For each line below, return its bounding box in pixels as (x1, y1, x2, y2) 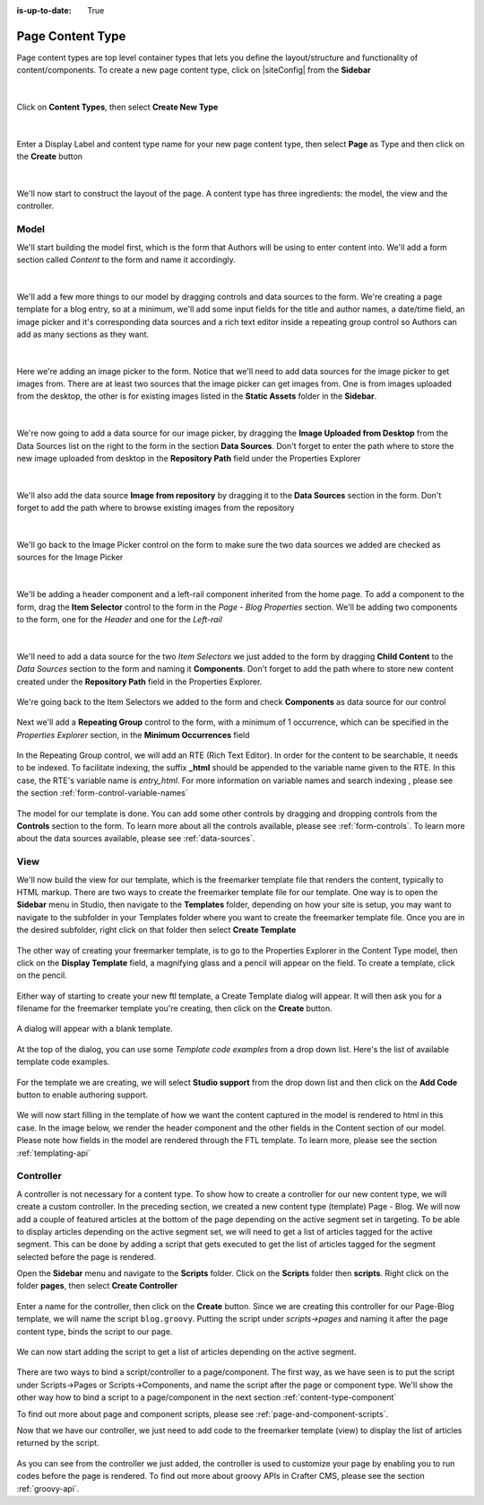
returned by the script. (16, 1438, 99, 1448)
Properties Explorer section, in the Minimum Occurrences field (16, 729, 250, 740)
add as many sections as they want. (16, 329, 150, 339)
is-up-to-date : (16, 5, 72, 15)
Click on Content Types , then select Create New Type (16, 101, 219, 112)
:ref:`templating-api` (16, 1148, 91, 1158)
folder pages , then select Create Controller (16, 1281, 178, 1291)
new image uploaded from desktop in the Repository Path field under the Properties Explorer (16, 453, 361, 464)
